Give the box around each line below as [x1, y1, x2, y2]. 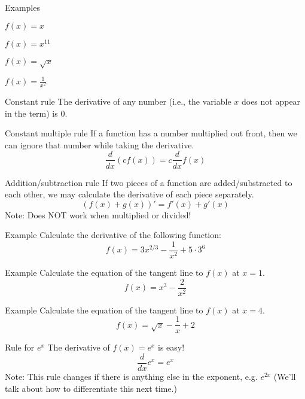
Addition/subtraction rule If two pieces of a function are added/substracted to [5, 176, 292, 188]
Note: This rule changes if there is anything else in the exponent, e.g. [5, 370, 258, 382]
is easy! [158, 341, 185, 354]
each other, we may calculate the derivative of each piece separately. [5, 188, 254, 200]
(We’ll [273, 370, 296, 382]
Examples [5, 1, 40, 13]
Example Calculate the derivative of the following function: [5, 229, 221, 241]
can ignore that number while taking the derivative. [5, 138, 194, 151]
